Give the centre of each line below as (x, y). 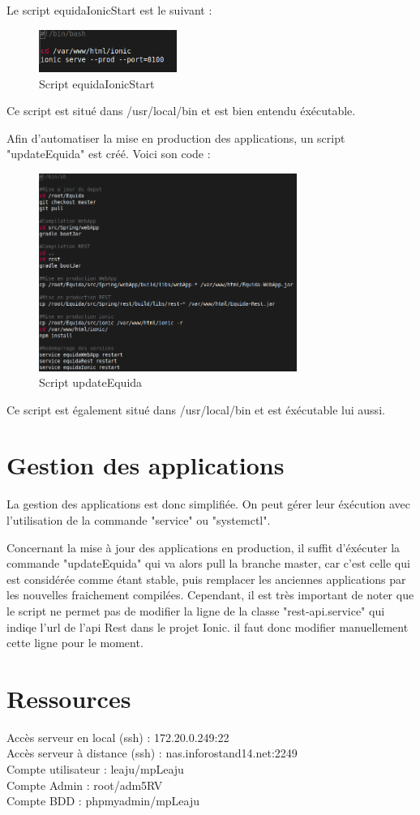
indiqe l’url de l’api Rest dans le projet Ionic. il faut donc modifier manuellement (208, 626)
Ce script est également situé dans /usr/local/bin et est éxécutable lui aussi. (196, 409)
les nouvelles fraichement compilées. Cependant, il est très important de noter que (210, 595)
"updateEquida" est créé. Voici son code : (109, 154)
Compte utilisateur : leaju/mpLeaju (95, 769)
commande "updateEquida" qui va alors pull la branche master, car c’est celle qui (208, 563)
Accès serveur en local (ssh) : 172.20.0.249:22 (118, 737)
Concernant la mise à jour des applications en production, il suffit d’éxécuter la (204, 547)
